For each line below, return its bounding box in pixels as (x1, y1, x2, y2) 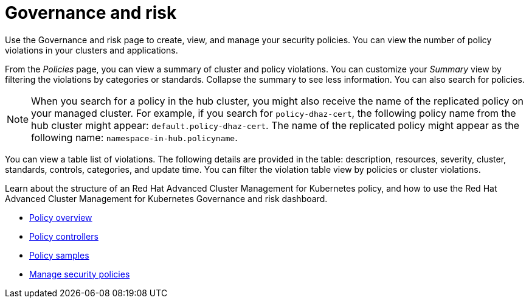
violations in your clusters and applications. (5, 44, 178, 55)
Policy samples (29, 249, 89, 260)
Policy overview (29, 212, 92, 223)
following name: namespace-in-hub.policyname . (31, 131, 238, 144)
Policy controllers (29, 231, 99, 242)
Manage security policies (29, 268, 130, 279)
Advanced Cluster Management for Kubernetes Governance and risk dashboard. (5, 193, 328, 204)
